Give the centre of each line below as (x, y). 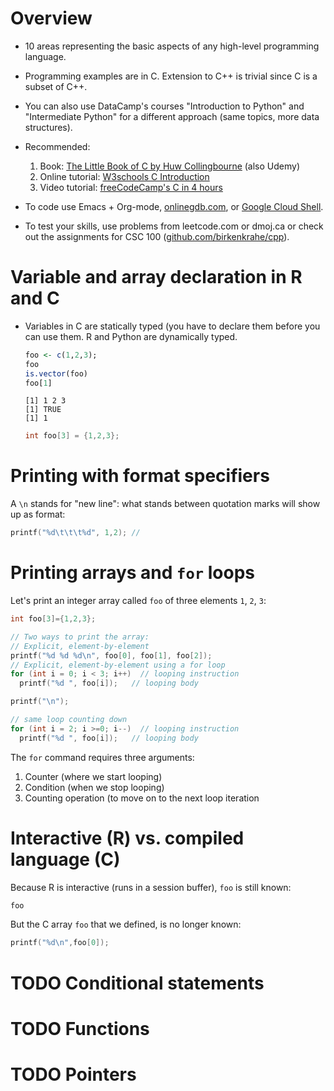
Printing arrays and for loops (132, 573)
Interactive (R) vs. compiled (127, 838)
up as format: (38, 514)
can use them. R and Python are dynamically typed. (131, 336)
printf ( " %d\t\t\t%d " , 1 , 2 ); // (75, 533)
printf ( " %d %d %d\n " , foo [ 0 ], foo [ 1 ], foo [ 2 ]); (111, 655)
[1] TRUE (43, 410)
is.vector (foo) (56, 373)
